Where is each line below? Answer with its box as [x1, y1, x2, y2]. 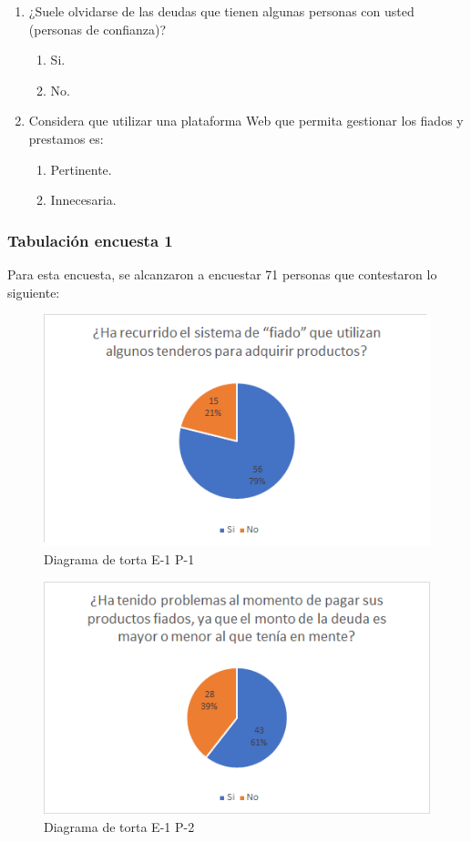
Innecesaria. [50, 190, 117, 209]
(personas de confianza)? [28, 19, 167, 38]
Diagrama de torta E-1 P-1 [44, 550, 195, 569]
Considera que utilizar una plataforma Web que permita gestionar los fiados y [28, 111, 464, 130]
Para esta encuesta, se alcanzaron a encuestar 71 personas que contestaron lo [7, 264, 437, 283]
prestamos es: [28, 128, 104, 147]
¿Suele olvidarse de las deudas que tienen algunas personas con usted [28, 2, 415, 20]
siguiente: [7, 282, 60, 301]
